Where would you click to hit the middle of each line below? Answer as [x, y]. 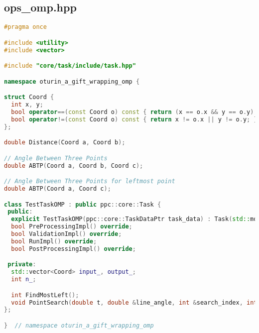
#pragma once [25, 27]
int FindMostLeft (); [45, 295]
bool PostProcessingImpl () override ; [73, 249]
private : [22, 265]
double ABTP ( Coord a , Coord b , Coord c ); [74, 166]
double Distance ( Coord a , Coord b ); [65, 143]
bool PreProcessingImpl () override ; [72, 227]
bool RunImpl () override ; [54, 241]
